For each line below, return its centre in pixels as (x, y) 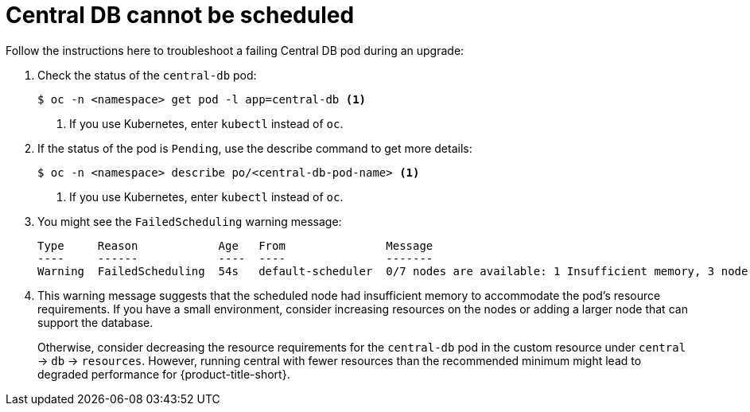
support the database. (95, 322)
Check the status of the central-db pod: (147, 75)
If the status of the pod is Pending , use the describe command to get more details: (255, 148)
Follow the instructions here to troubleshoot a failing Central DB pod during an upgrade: (235, 50)
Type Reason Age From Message (235, 245)
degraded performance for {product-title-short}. (164, 374)
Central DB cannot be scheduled (180, 15)
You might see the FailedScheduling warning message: (190, 221)
